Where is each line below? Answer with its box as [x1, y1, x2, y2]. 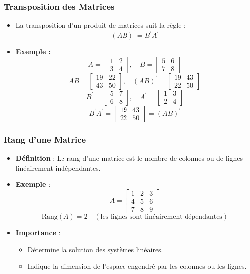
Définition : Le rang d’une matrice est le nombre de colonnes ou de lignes [15, 153, 243, 163]
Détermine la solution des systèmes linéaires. [27, 244, 163, 254]
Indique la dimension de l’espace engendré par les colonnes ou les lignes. [27, 261, 247, 271]
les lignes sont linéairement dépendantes [100, 213, 222, 220]
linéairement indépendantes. [15, 162, 101, 173]
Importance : [15, 227, 61, 237]
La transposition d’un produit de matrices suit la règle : [15, 20, 186, 30]
